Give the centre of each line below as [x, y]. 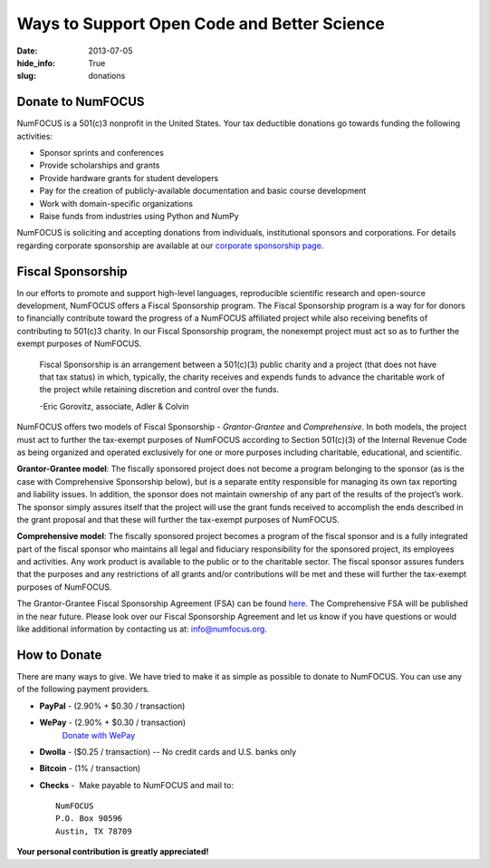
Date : [27, 51]
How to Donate [59, 655]
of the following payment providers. [83, 690]
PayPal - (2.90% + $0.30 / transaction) [112, 706]
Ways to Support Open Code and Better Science [201, 24]
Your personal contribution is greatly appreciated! [113, 852]
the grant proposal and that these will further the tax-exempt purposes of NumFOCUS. [178, 519]
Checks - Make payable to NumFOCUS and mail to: [137, 785]
